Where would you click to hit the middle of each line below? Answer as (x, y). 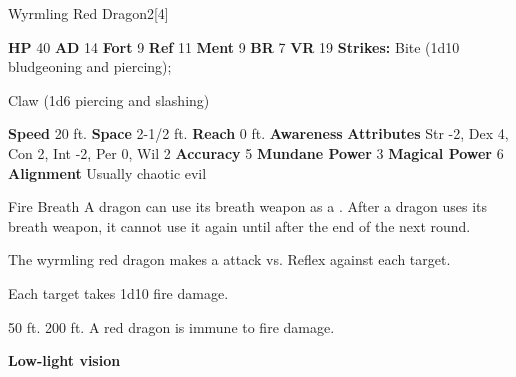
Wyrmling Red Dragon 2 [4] (88, 13)
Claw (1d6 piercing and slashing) (109, 99)
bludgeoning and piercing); (90, 66)
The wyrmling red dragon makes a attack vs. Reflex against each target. (229, 259)
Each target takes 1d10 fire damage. (118, 292)
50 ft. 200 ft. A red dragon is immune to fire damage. (171, 326)
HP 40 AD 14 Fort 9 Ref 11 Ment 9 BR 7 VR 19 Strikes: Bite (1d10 (234, 46)
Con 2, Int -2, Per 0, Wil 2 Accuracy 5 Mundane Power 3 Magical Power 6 (256, 152)
